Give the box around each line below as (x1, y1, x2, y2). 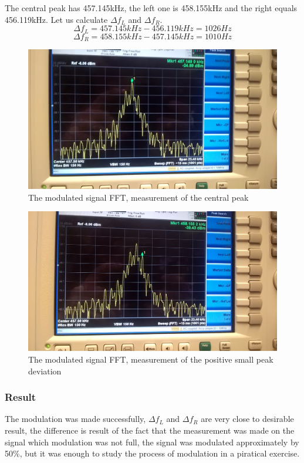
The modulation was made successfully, (5, 413, 146, 425)
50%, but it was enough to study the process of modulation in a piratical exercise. (5, 447, 300, 459)
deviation (28, 364, 62, 377)
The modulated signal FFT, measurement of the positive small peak (28, 353, 273, 366)
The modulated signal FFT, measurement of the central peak (28, 191, 249, 203)
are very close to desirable (201, 413, 294, 425)
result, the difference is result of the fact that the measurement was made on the (5, 424, 295, 437)
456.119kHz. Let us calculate (5, 13, 108, 25)
